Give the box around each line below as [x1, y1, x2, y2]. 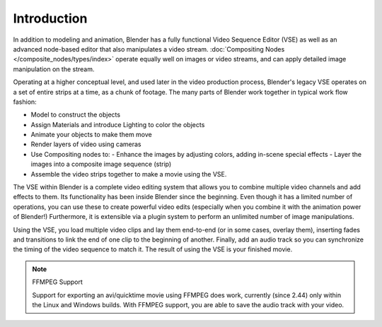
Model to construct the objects [30, 110, 120, 119]
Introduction [13, 11, 88, 26]
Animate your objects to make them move [30, 131, 152, 139]
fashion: [13, 97, 37, 106]
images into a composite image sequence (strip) [30, 160, 172, 169]
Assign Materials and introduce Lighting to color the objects [30, 120, 205, 129]
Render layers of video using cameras [30, 140, 141, 148]
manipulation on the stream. [13, 64, 95, 73]
